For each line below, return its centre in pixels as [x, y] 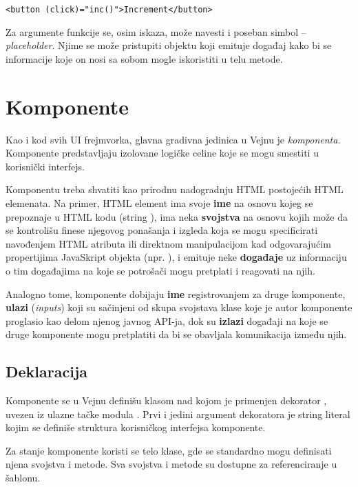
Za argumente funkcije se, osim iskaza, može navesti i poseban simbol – [156, 31]
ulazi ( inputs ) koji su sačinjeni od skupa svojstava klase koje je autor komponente [179, 307]
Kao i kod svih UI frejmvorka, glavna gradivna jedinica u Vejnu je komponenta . [173, 139]
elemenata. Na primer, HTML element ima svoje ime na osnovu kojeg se [159, 202]
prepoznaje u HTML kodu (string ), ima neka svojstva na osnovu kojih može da [177, 216]
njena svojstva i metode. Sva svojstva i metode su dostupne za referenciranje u [171, 464]
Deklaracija [47, 371]
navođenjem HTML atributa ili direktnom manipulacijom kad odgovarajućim [168, 243]
